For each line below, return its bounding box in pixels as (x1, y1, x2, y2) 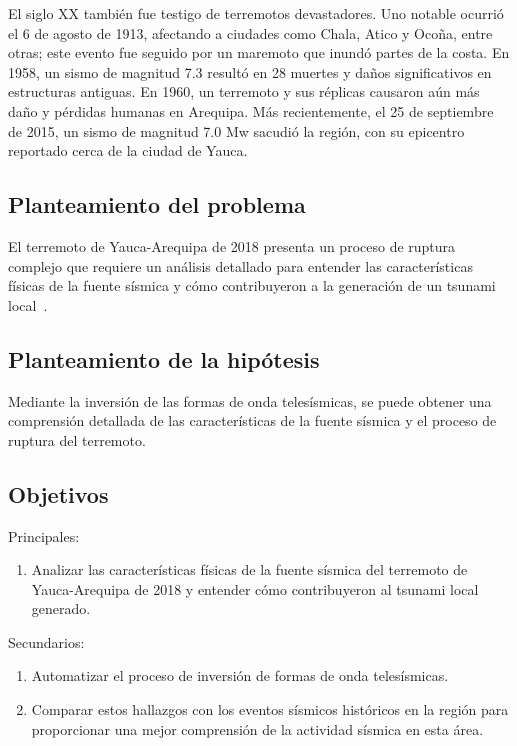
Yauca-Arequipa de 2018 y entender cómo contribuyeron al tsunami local (31, 578, 479, 599)
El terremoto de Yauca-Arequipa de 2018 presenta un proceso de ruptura (8, 235, 456, 256)
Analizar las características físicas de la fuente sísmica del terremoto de (31, 559, 468, 580)
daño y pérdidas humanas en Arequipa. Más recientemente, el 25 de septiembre (8, 100, 494, 121)
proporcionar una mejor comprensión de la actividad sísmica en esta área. (31, 718, 484, 739)
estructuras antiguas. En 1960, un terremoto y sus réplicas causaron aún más (8, 81, 480, 102)
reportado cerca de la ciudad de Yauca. (8, 140, 248, 161)
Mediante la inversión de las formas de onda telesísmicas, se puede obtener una (8, 390, 492, 411)
